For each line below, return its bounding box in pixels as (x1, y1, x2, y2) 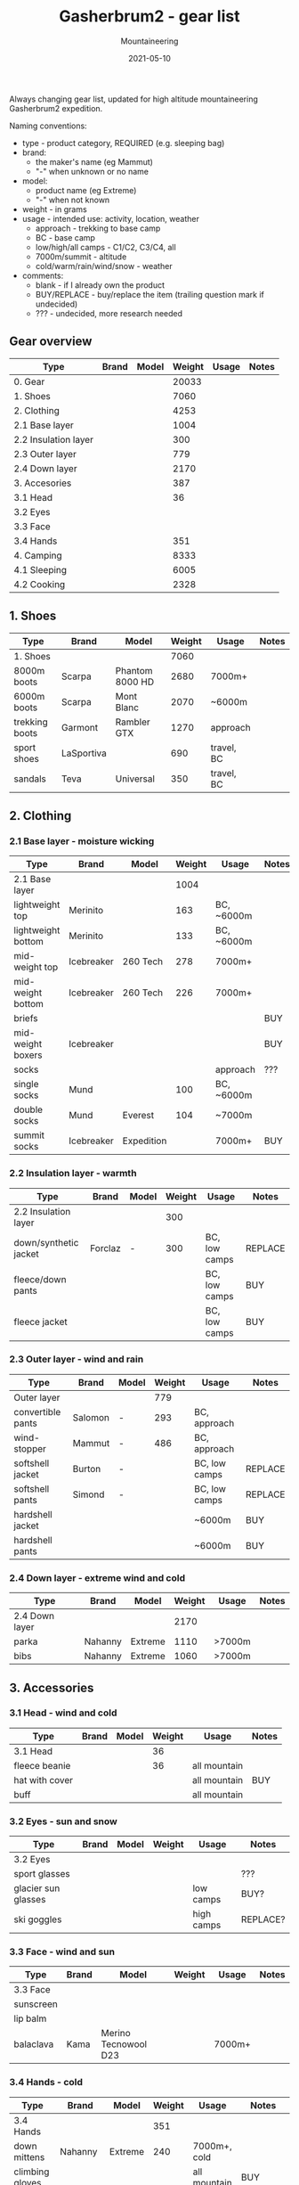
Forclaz (90, 1241, 122, 1254)
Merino (101, 2027, 131, 2040)
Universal (115, 773, 156, 785)
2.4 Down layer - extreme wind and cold (9, 1571, 185, 1584)
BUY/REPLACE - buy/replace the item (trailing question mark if (35, 289, 264, 299)
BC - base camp (35, 232, 96, 242)
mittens (13, 2150, 45, 2163)
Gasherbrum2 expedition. (9, 102, 103, 113)
